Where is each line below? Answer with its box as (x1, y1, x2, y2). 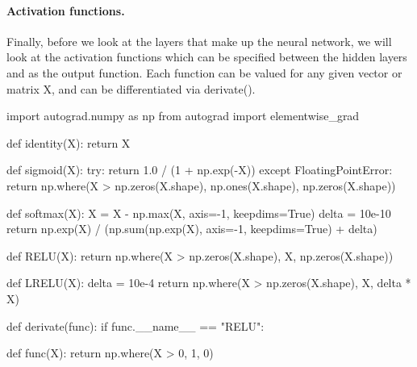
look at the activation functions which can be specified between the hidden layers (6, 48, 407, 65)
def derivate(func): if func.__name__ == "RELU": (6, 317, 265, 334)
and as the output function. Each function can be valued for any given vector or (6, 64, 402, 81)
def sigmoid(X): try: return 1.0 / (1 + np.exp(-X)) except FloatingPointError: (6, 161, 393, 178)
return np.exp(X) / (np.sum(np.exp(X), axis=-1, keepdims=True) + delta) (6, 220, 377, 237)
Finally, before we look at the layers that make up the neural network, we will (6, 32, 392, 49)
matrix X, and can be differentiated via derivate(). (6, 80, 256, 97)
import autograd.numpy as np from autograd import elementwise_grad (6, 107, 360, 124)
